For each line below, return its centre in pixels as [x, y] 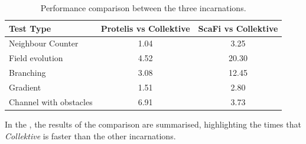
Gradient [25, 87]
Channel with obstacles [51, 101]
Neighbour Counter [44, 43]
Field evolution [36, 58]
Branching [27, 73]
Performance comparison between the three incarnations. [143, 8]
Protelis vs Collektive [145, 28]
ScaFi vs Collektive [238, 28]
